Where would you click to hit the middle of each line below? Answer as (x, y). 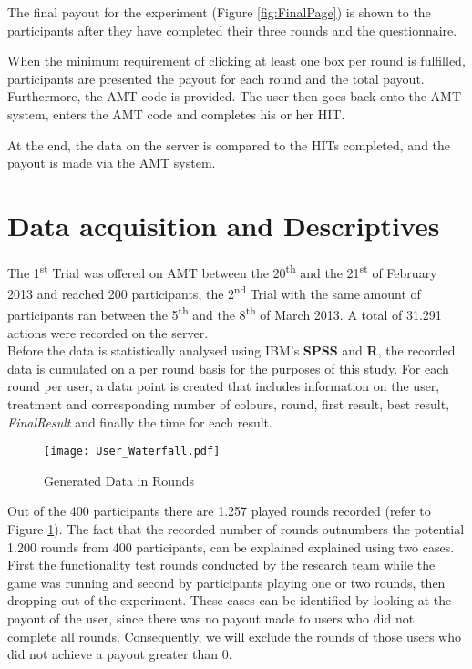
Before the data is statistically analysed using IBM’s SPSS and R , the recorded (231, 350)
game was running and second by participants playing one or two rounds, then (226, 582)
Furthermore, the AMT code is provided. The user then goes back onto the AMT (235, 96)
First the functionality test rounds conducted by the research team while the (221, 565)
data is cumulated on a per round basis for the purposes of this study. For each (228, 368)
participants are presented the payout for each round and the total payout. (216, 78)
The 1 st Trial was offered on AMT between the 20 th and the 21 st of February (222, 271)
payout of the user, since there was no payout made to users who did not (211, 618)
